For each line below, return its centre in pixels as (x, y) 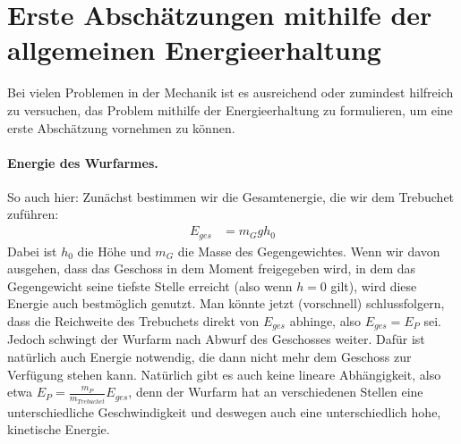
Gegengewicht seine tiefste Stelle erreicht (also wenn (150, 285)
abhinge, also (325, 320)
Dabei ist (32, 251)
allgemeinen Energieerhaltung (194, 50)
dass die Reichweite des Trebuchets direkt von (133, 320)
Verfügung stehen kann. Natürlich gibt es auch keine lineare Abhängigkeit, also (224, 374)
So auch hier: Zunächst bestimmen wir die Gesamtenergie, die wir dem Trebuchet (231, 196)
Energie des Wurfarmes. (83, 162)
